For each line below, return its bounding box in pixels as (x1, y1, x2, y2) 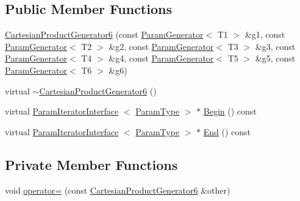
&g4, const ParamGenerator (109, 52, 214, 65)
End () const (203, 125, 251, 138)
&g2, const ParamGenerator (109, 40, 214, 52)
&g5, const (255, 52, 296, 65)
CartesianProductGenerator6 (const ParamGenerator (5, 28, 204, 41)
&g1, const (245, 28, 285, 41)
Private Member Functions (5, 155, 178, 174)
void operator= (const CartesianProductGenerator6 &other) (5, 183, 230, 196)
